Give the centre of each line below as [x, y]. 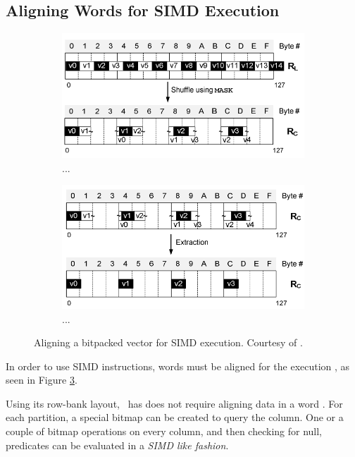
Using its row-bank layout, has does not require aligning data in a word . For [174, 403]
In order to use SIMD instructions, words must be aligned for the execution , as [178, 366]
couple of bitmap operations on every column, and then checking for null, [164, 431]
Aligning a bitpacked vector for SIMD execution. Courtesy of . [168, 342]
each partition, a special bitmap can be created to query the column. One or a [175, 417]
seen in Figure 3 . [42, 380]
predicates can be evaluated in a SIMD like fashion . [117, 445]
